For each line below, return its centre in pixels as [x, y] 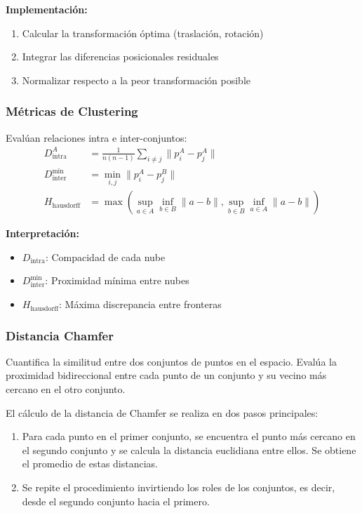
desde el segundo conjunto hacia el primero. [116, 501]
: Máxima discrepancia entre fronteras [140, 304]
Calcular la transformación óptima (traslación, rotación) [143, 33]
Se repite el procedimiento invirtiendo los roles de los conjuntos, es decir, [179, 487]
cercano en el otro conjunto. [66, 389]
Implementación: [47, 9]
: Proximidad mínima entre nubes [117, 280]
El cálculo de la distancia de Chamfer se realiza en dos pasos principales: [162, 412]
